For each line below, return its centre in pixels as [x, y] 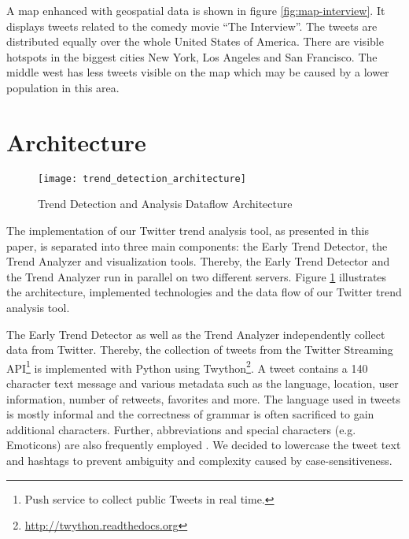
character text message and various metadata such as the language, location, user [203, 383]
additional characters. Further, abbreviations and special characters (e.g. [181, 429]
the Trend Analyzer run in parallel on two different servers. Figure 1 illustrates [197, 276]
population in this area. [63, 87]
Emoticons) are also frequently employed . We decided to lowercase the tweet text [204, 445]
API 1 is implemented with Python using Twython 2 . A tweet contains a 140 [187, 366]
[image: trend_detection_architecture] [142, 178]
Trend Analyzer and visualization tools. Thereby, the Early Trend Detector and [198, 261]
